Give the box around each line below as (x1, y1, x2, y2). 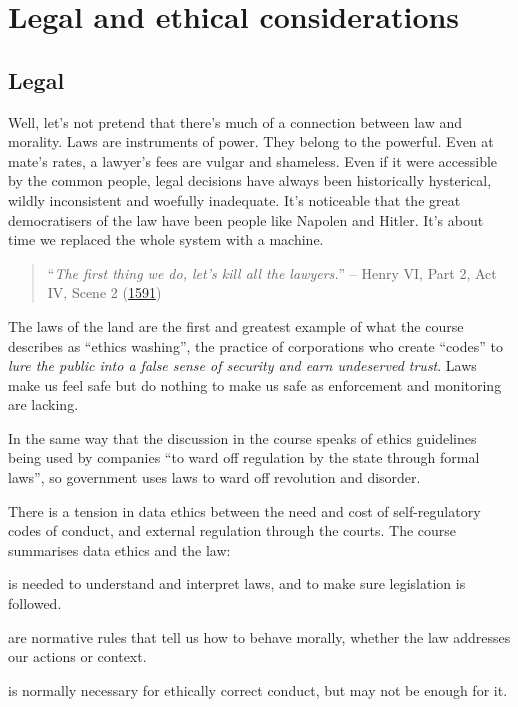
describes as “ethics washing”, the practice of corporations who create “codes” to (8, 335, 503, 356)
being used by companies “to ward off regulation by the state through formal (8, 447, 480, 468)
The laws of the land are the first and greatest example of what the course (8, 315, 464, 336)
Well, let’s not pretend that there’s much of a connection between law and (8, 111, 463, 132)
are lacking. (8, 394, 79, 415)
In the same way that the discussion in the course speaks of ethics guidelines (8, 427, 477, 448)
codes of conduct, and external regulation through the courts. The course (8, 520, 457, 541)
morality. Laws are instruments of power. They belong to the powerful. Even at (8, 131, 494, 152)
